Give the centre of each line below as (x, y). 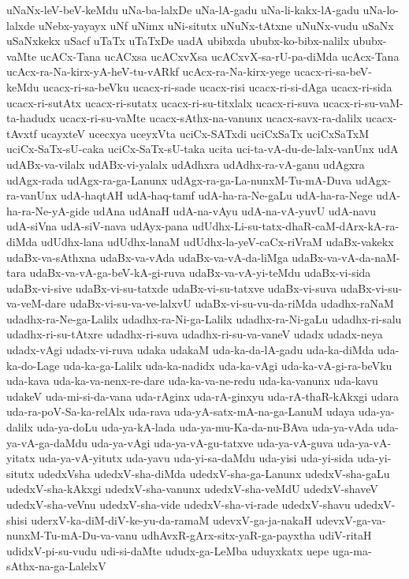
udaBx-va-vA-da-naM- (346, 257)
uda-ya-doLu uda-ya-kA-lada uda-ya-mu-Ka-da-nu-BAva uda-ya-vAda (205, 427)
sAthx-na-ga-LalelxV (56, 566)
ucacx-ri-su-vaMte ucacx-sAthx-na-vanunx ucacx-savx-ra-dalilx (211, 118)
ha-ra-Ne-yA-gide (48, 210)
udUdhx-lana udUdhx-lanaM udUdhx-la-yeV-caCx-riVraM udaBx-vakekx (217, 241)
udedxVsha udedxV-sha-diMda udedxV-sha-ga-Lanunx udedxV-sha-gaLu (214, 473)
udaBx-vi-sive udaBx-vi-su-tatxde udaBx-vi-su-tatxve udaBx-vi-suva (172, 288)
